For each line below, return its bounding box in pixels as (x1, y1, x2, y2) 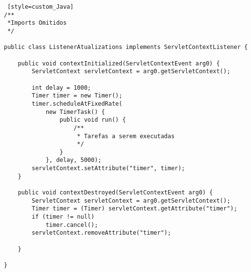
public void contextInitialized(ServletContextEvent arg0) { (18, 60, 220, 67)
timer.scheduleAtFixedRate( (32, 100, 123, 107)
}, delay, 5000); (45, 157, 102, 164)
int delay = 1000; (32, 84, 91, 91)
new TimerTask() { (45, 108, 105, 115)
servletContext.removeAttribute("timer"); (32, 229, 171, 237)
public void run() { (59, 116, 126, 124)
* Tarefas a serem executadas (77, 132, 175, 140)
